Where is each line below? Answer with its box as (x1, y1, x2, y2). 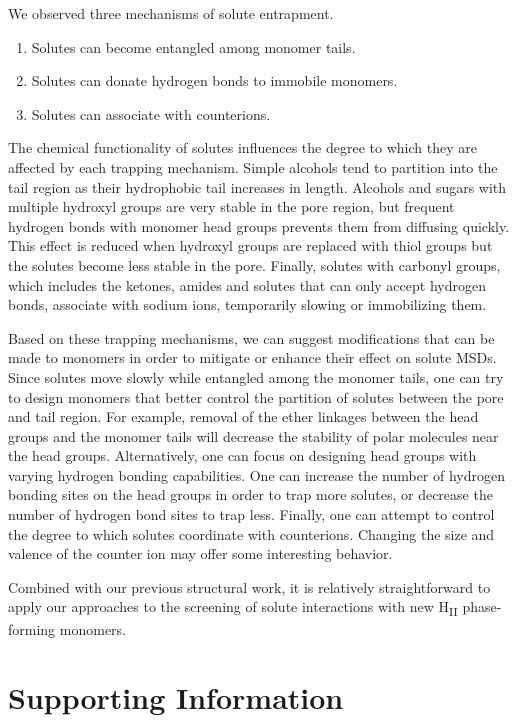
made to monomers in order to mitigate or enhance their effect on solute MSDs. (8, 347, 497, 368)
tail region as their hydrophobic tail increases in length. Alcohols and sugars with (8, 176, 507, 197)
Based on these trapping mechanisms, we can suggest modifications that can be (8, 327, 495, 348)
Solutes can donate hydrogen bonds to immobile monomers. (31, 70, 398, 91)
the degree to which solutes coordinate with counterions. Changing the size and (8, 523, 495, 544)
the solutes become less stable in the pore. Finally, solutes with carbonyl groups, (8, 254, 501, 275)
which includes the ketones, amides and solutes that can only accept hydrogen (8, 274, 486, 295)
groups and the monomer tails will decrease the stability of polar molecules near (8, 425, 499, 446)
